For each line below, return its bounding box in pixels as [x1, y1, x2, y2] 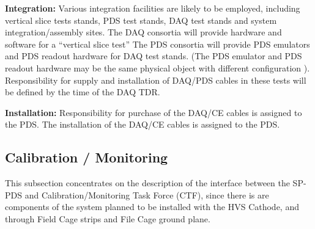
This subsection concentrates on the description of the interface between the [5, 176, 290, 189]
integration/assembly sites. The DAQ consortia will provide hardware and [5, 26, 282, 38]
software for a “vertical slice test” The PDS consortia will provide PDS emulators [5, 37, 310, 50]
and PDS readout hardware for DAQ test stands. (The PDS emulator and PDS [5, 49, 302, 62]
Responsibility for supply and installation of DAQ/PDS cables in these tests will [5, 73, 306, 86]
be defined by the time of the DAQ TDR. [5, 85, 160, 98]
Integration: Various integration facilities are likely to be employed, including [5, 2, 300, 14]
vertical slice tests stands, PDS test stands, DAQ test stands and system [5, 13, 277, 26]
